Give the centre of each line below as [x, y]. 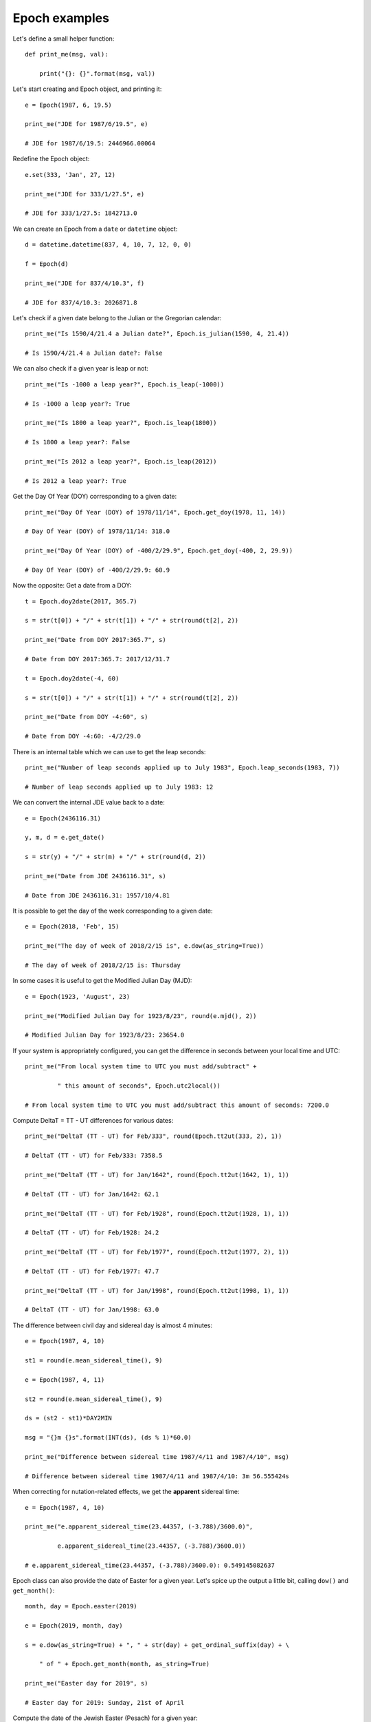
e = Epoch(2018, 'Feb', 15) [72, 927]
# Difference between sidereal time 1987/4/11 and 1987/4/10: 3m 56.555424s [157, 1476]
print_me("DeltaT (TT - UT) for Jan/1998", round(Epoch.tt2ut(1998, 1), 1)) [157, 1290]
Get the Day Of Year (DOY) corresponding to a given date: [95, 497]
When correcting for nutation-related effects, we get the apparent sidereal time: [126, 1492]
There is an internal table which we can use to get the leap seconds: [109, 751]
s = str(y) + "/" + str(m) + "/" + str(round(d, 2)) [115, 857]
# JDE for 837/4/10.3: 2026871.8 [81, 302]
